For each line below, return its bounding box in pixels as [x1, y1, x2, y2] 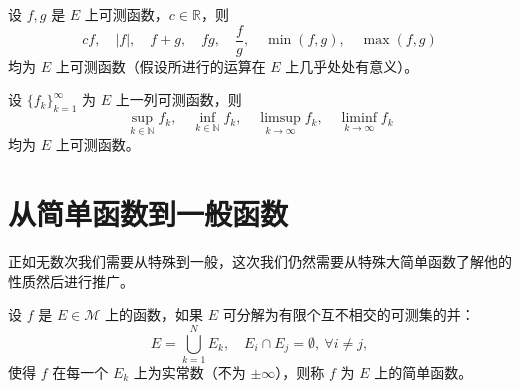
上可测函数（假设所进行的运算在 [55, 55, 266, 76]
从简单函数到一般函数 [8, 193, 289, 234]
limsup [260, 111, 301, 126]
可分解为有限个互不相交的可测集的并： [222, 304, 475, 325]
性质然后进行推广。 [8, 270, 134, 291]
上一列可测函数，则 [115, 89, 242, 110]
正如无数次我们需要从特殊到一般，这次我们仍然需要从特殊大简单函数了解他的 [8, 250, 512, 271]
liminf [341, 111, 377, 126]
